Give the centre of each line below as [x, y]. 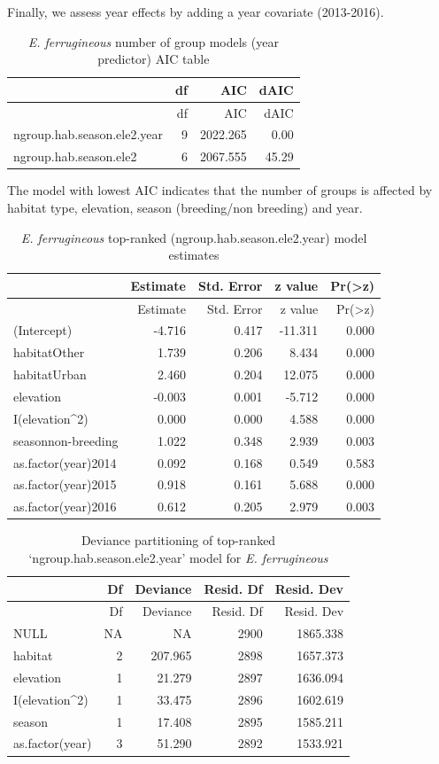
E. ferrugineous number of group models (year [153, 41]
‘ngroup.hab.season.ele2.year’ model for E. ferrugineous [178, 557]
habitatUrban [50, 374]
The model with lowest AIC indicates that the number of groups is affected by [220, 190]
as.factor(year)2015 [65, 484]
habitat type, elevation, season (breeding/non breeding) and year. [185, 207]
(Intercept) [43, 330]
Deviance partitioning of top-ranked [178, 540]
